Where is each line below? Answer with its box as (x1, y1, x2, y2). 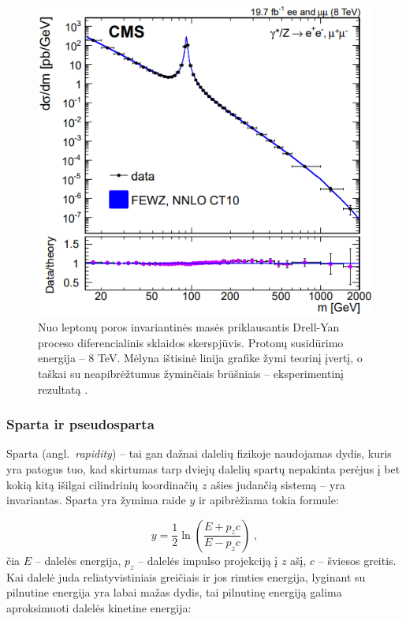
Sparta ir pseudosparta (6, 414, 155, 434)
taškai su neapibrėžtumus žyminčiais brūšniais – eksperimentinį (38, 365, 344, 381)
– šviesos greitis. (318, 552, 397, 568)
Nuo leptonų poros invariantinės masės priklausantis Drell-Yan (38, 319, 340, 335)
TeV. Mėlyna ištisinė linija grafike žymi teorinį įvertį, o (97, 350, 363, 366)
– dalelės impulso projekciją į (138, 552, 278, 568)
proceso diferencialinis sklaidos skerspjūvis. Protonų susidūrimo (38, 334, 344, 350)
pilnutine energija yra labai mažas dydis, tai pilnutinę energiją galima (6, 584, 342, 600)
